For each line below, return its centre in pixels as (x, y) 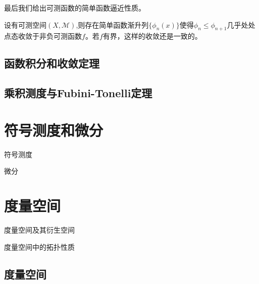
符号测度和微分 (54, 130)
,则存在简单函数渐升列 (112, 24)
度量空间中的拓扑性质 (39, 246)
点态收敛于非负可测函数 (43, 36)
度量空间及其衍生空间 (39, 229)
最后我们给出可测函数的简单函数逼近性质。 (75, 8)
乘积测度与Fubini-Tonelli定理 (78, 93)
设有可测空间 (25, 24)
